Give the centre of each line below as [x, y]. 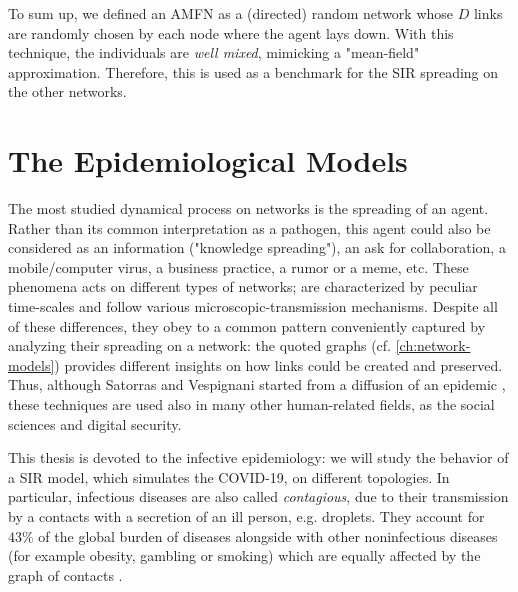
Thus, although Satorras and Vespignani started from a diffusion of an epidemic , [257, 384]
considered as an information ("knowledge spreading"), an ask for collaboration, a [257, 247]
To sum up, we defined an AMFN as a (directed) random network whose [231, 13]
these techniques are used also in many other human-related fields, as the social [251, 404]
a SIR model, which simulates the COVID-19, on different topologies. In [229, 476]
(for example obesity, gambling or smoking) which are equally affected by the [244, 555]
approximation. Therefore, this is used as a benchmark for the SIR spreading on [253, 71]
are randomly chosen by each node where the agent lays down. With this [231, 32]
